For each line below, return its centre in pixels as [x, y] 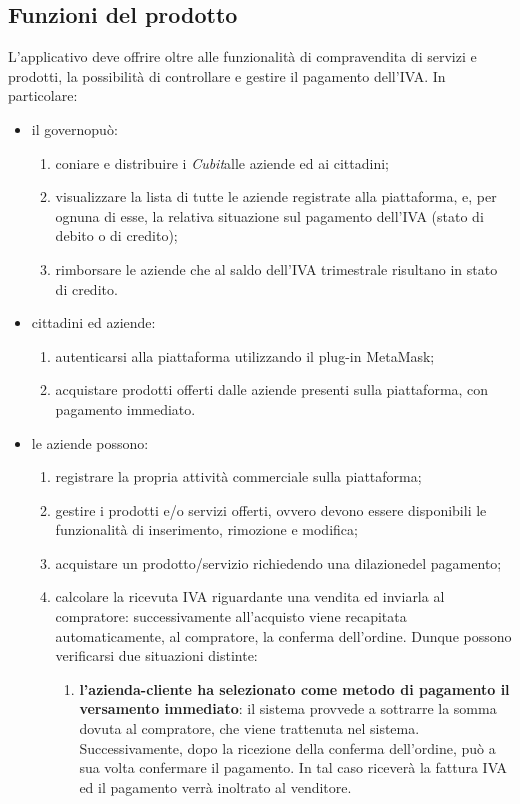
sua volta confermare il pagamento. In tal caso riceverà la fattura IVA [293, 767]
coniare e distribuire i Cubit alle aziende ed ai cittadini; [222, 162]
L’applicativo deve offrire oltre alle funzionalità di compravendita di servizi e [242, 56]
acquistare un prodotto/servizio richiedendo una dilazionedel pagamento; [278, 562]
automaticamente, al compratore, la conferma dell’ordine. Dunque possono [283, 635]
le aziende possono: [90, 442]
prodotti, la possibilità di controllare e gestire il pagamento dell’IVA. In [227, 75]
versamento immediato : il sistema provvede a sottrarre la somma [288, 708]
